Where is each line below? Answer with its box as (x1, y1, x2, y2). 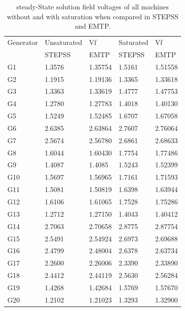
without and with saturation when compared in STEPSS (6, 11, 179, 21)
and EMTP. (74, 21, 111, 31)
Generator (7, 37, 38, 47)
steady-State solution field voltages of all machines (16, 1, 169, 11)
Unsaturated (44, 37, 82, 47)
